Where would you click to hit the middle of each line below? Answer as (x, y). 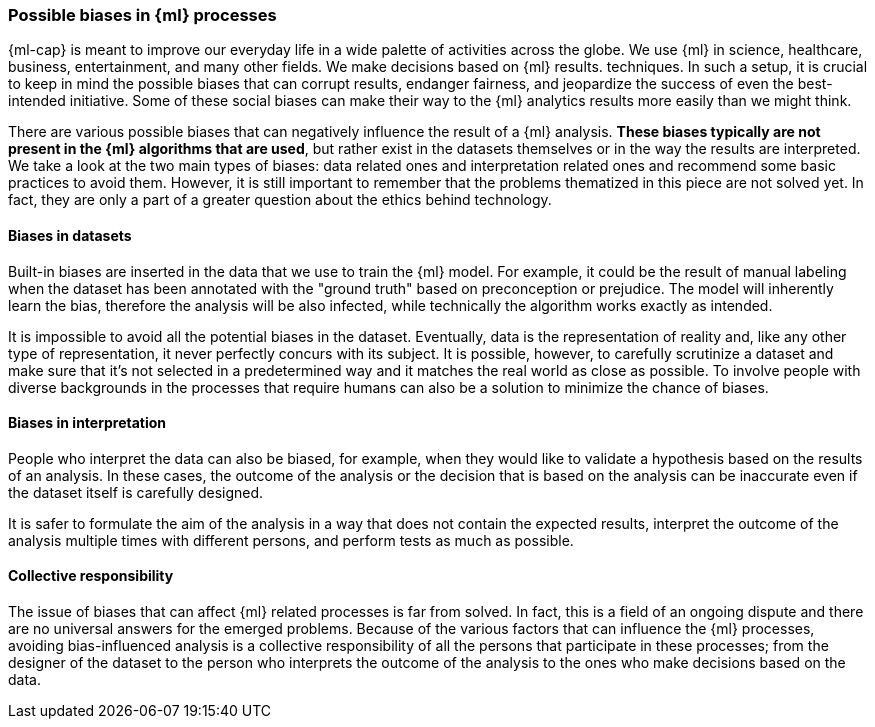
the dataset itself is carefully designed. (136, 492)
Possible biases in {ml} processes (142, 15)
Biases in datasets (70, 235)
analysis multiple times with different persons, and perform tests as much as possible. (291, 540)
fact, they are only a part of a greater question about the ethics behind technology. (280, 200)
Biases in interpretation (87, 423)
